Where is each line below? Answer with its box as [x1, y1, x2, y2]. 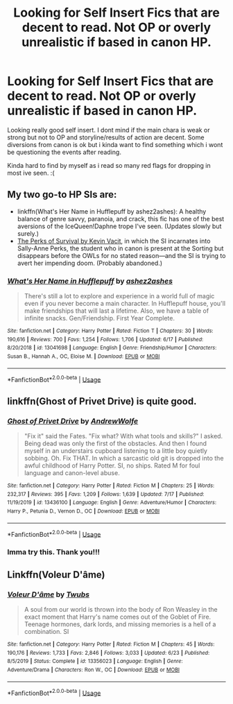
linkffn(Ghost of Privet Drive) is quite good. [7, 395, 197, 407]
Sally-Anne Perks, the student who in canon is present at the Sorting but [17, 244, 224, 252]
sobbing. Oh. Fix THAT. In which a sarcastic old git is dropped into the [24, 454, 224, 463]
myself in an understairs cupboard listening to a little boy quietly [24, 447, 208, 455]
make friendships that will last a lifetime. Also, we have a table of [24, 307, 209, 315]
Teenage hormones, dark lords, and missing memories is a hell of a [24, 619, 216, 628]
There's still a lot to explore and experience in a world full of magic [24, 292, 215, 300]
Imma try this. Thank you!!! [7, 547, 101, 557]
